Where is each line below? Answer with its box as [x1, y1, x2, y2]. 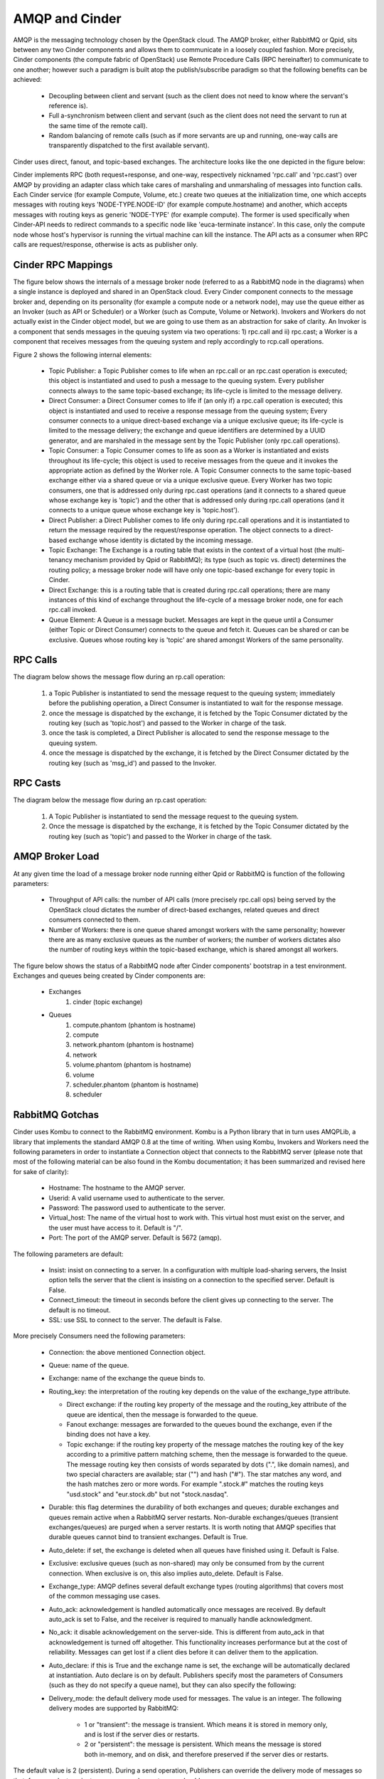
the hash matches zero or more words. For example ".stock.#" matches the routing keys [66, 1480, 324, 1489]
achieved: [13, 75, 42, 84]
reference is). [48, 101, 88, 110]
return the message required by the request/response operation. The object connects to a [48, 526, 313, 534]
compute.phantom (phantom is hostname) [73, 1020, 196, 1029]
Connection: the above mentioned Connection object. [48, 1348, 206, 1356]
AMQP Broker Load [13, 850, 100, 862]
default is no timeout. [48, 1306, 111, 1314]
